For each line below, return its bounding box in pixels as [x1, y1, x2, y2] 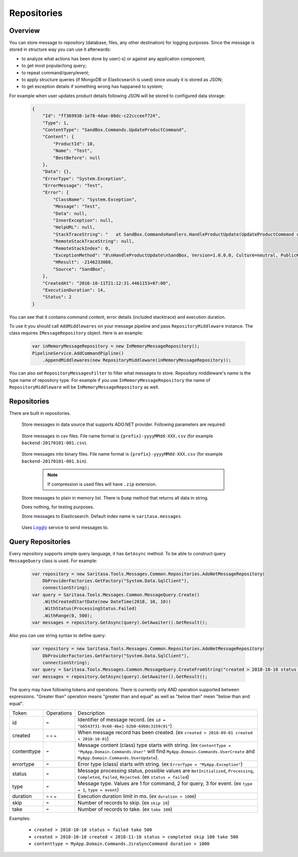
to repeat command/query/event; [21, 70, 89, 76]
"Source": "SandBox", [53, 266, 106, 272]
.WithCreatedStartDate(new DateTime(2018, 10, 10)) [42, 599, 171, 605]
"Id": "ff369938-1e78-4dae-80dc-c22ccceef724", [42, 113, 161, 119]
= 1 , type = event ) [77, 786, 119, 793]
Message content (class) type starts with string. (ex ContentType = [77, 741, 231, 748]
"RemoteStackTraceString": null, [53, 239, 135, 244]
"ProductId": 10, [53, 141, 95, 146]
